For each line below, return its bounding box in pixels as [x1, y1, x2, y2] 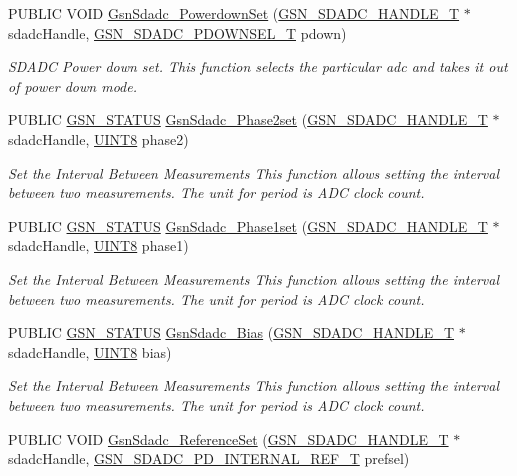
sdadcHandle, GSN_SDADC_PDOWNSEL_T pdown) [8, 22, 347, 43]
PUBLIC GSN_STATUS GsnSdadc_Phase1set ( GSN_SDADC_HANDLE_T [8, 215, 488, 236]
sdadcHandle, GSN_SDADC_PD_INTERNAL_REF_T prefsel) [8, 448, 410, 469]
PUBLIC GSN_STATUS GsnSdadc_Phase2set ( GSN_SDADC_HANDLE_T [8, 109, 488, 130]
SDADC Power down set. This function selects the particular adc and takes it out [8, 56, 508, 77]
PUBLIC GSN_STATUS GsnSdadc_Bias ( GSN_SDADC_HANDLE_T [8, 322, 454, 343]
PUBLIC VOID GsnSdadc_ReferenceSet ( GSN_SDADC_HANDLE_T [8, 428, 449, 449]
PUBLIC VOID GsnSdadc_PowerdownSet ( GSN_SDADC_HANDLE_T [8, 3, 460, 23]
